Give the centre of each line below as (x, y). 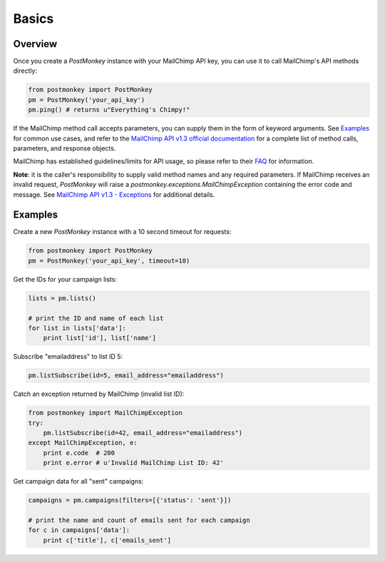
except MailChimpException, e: (83, 443)
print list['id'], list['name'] (100, 338)
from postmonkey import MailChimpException (106, 413)
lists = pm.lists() (62, 298)
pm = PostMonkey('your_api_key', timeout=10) (109, 261)
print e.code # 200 (79, 453)
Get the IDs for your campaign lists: (65, 279)
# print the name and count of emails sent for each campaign (139, 520)
